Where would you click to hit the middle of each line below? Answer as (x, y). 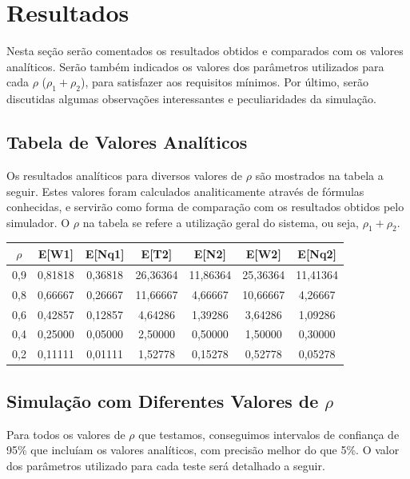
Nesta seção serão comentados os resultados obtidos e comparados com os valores (205, 51)
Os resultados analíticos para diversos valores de (125, 175)
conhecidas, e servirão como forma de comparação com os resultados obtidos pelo (205, 207)
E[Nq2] (317, 253)
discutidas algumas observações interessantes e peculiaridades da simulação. (191, 99)
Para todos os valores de (66, 434)
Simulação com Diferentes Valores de (163, 400)
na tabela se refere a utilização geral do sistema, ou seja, (221, 222)
